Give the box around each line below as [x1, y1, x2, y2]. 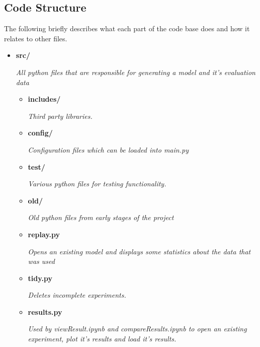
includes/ [28, 94, 61, 104]
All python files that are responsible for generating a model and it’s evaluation [16, 66, 255, 77]
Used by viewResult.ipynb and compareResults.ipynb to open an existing [28, 323, 247, 334]
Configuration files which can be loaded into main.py [28, 144, 189, 155]
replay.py [28, 229, 60, 239]
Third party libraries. [28, 110, 93, 121]
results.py [28, 306, 62, 317]
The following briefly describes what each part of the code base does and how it [4, 23, 250, 34]
